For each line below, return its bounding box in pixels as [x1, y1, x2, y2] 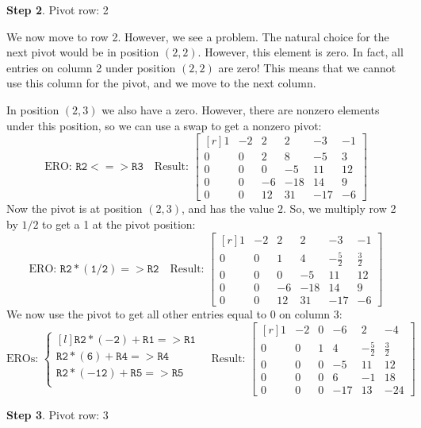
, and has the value [182, 200, 274, 217]
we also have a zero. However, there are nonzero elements [101, 101, 380, 118]
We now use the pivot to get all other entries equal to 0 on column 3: [6, 306, 343, 322]
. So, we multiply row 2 [283, 200, 396, 217]
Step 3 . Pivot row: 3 [6, 407, 109, 423]
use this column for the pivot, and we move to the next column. [6, 75, 316, 91]
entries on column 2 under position [6, 59, 176, 75]
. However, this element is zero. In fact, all [197, 44, 404, 60]
